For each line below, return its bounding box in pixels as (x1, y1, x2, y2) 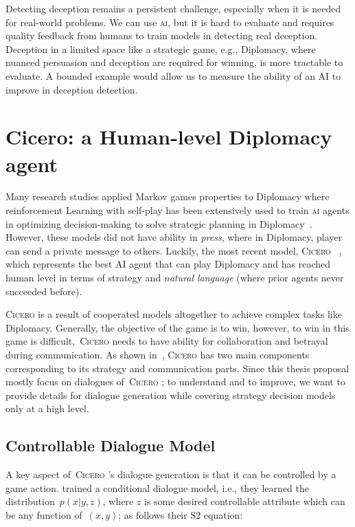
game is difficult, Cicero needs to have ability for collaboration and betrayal (5, 334, 328, 348)
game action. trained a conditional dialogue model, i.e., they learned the (5, 480, 309, 495)
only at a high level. (5, 401, 89, 416)
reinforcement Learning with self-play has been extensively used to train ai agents (5, 203, 350, 217)
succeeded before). (5, 283, 82, 298)
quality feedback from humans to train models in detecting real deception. (5, 28, 318, 43)
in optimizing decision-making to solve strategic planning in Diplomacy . (5, 216, 312, 230)
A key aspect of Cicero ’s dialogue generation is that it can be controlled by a (5, 467, 336, 482)
